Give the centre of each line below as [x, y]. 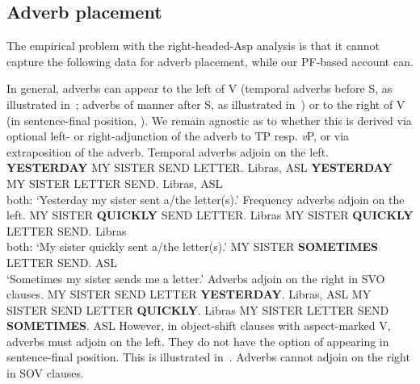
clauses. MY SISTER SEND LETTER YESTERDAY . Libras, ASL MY [189, 294]
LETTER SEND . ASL [62, 262]
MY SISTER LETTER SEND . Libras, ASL [115, 183]
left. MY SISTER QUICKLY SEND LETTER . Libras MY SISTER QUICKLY [210, 215]
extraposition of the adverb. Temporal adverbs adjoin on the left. [168, 151]
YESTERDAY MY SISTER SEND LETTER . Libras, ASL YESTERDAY [199, 167]
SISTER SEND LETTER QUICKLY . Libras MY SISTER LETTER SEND [198, 309]
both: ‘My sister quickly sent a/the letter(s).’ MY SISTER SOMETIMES [192, 246]
